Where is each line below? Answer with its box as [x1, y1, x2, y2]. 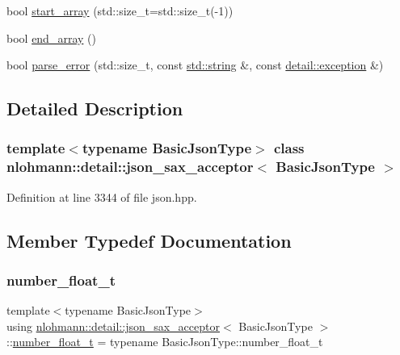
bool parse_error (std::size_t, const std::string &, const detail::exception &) [6, 56, 384, 73]
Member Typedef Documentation [6, 228, 292, 253]
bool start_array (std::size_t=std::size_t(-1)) [6, 2, 234, 19]
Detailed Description [6, 96, 183, 121]
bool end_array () [6, 29, 96, 46]
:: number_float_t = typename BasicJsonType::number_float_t [6, 333, 323, 350]
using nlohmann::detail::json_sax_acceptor [6, 317, 220, 334]
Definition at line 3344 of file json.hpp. [6, 188, 197, 205]
